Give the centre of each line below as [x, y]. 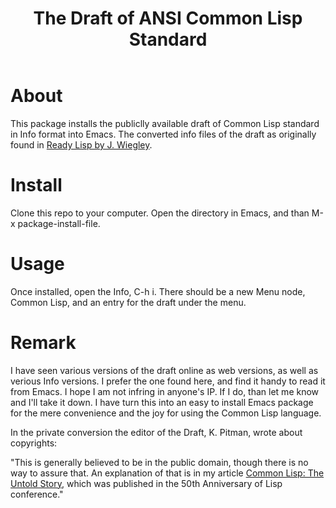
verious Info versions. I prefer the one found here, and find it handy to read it [168, 381]
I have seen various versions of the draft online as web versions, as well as [164, 370]
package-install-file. [59, 223]
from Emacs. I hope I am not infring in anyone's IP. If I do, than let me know [165, 391]
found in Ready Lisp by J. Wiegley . [81, 144]
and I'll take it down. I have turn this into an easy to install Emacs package [162, 402]
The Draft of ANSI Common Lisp [168, 18]
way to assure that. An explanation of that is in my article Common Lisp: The [167, 473]
